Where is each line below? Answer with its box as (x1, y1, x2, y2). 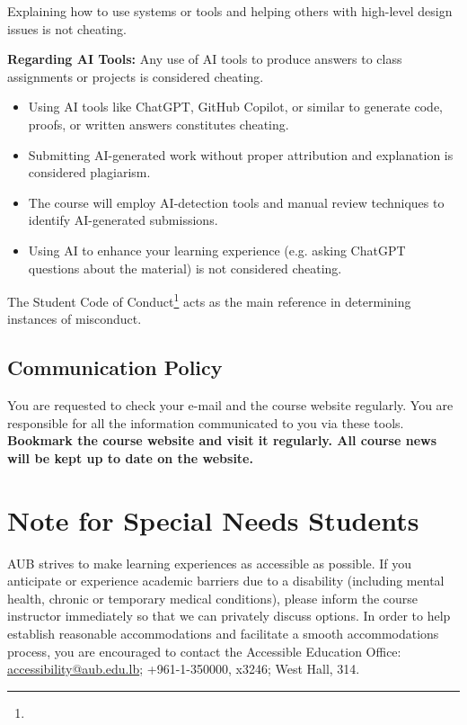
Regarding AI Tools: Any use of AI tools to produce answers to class (7, 49, 402, 68)
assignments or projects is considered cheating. (7, 67, 264, 85)
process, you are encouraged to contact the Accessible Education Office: (7, 641, 401, 660)
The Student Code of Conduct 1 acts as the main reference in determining (7, 290, 411, 310)
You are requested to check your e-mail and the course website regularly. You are (7, 396, 454, 415)
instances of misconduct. (7, 309, 142, 328)
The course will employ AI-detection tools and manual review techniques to (28, 192, 445, 211)
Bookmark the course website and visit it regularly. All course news (7, 431, 437, 450)
